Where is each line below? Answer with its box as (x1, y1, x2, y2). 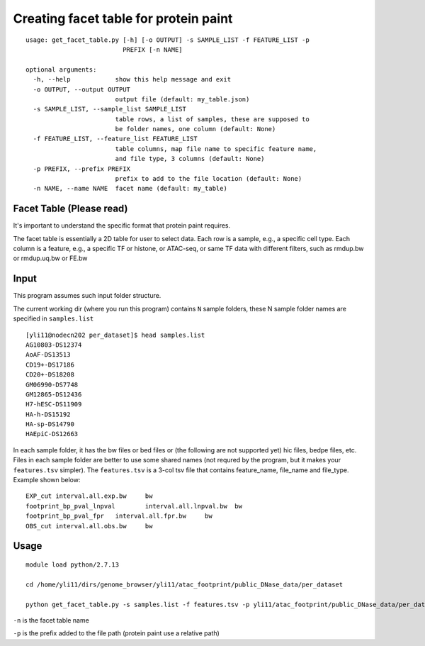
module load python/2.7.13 (25, 561, 120, 569)
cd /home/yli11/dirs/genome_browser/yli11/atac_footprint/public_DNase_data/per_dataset (25, 580, 344, 589)
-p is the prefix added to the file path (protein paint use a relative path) (13, 629, 220, 637)
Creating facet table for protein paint (13, 11, 233, 26)
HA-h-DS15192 (25, 410, 71, 418)
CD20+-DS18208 (25, 371, 74, 379)
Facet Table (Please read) (13, 203, 128, 215)
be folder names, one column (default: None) (115, 125, 276, 133)
